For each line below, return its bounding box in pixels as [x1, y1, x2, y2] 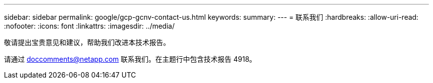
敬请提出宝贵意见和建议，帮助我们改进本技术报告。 [4, 38, 170, 46]
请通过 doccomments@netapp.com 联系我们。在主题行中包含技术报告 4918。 [4, 55, 257, 63]
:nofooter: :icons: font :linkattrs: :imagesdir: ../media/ [4, 22, 175, 30]
